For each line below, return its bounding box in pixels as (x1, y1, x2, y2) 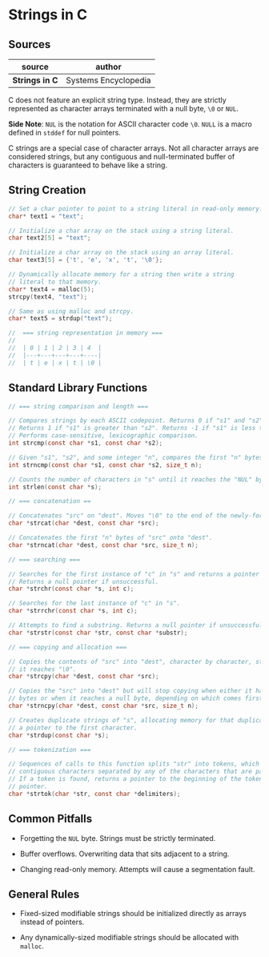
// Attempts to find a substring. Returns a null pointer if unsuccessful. (8, 621, 267, 629)
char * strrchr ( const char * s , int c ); (8, 607, 138, 615)
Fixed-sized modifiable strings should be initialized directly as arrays (19, 909, 247, 919)
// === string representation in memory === (8, 329, 163, 337)
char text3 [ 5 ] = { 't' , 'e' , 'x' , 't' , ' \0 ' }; (8, 256, 163, 264)
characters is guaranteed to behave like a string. (8, 160, 168, 170)
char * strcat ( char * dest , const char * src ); (8, 519, 159, 528)
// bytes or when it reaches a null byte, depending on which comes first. (8, 694, 267, 702)
